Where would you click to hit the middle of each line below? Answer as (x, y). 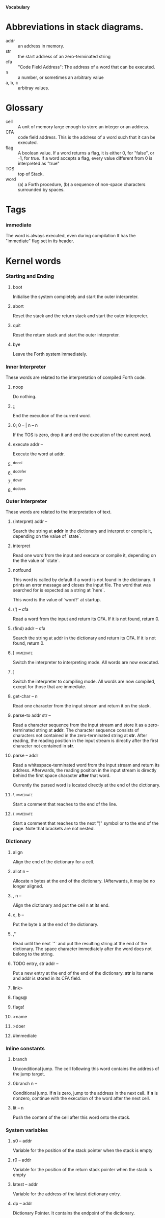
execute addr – (28, 444)
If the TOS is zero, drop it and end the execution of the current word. (82, 435)
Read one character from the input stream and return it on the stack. (82, 706)
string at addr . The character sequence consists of (87, 730)
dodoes (19, 489)
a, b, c (12, 82)
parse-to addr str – (32, 715)
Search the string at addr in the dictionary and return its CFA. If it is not (84, 638)
